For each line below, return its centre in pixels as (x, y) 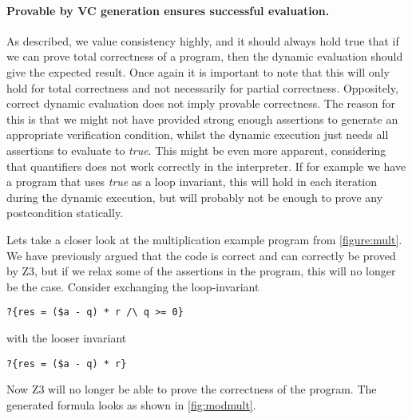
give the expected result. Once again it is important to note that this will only (198, 71)
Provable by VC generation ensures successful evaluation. (168, 10)
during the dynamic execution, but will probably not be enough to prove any (195, 197)
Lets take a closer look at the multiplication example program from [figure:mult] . (204, 239)
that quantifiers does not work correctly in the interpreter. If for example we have (206, 166)
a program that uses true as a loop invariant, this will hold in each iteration (192, 182)
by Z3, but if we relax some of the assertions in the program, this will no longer (201, 271)
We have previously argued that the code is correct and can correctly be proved (201, 255)
